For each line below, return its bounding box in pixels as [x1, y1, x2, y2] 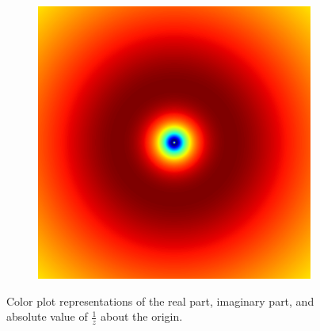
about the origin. [100, 308, 183, 325]
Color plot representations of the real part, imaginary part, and [6, 292, 314, 309]
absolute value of [6, 308, 88, 325]
